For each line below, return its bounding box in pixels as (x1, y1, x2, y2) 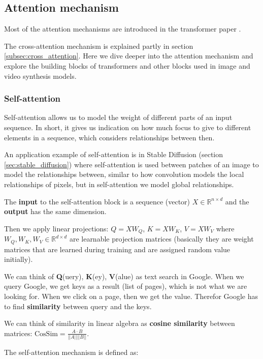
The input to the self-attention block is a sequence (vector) (4, 196, 190, 206)
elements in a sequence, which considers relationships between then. (4, 132, 215, 142)
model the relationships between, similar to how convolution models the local (4, 169, 244, 179)
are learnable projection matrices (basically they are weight (69, 233, 254, 244)
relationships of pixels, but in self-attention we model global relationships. (4, 178, 234, 189)
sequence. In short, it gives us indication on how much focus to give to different (4, 122, 251, 132)
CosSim (35, 330, 58, 338)
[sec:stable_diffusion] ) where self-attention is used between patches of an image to (4, 159, 259, 169)
